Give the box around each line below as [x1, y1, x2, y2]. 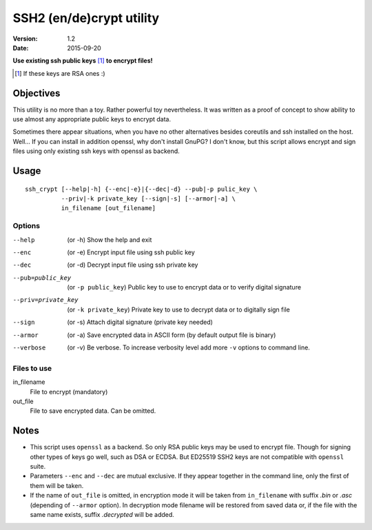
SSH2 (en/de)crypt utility [12, 10, 160, 26]
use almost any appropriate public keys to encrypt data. [12, 115, 172, 123]
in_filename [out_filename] [61, 204, 156, 212]
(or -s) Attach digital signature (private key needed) [67, 318, 214, 327]
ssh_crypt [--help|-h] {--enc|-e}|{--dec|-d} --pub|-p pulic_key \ [25, 185, 258, 193]
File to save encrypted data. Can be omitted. [30, 407, 156, 415]
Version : [12, 34, 38, 43]
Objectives [12, 87, 61, 99]
